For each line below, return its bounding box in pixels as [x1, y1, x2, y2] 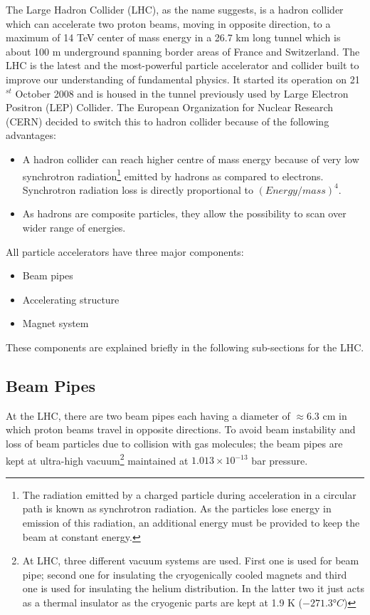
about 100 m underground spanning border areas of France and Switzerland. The [6, 43, 360, 58]
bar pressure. [251, 453, 308, 467]
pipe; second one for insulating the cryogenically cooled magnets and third [22, 567, 347, 582]
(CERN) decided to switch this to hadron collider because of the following [6, 113, 329, 128]
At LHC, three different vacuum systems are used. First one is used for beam [22, 553, 359, 568]
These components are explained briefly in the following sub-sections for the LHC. [6, 339, 364, 354]
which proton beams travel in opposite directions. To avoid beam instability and [6, 422, 356, 437]
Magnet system [22, 316, 89, 331]
